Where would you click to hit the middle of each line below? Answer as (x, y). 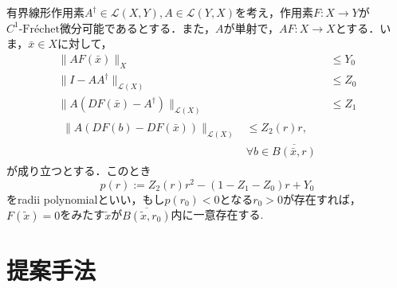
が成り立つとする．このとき (79, 171)
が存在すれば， (322, 198)
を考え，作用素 (274, 12)
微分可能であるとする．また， (138, 27)
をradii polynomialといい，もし (86, 198)
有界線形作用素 (45, 12)
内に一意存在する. (217, 214)
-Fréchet (39, 29)
